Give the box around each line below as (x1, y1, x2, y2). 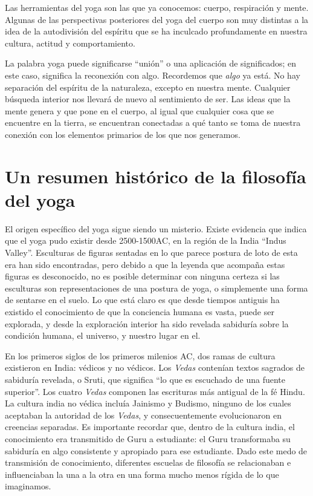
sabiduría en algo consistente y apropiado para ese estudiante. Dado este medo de (5, 444, 308, 457)
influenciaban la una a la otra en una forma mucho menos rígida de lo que (5, 468, 279, 480)
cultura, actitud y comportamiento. (5, 36, 135, 49)
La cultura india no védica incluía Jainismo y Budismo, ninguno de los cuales (5, 397, 291, 410)
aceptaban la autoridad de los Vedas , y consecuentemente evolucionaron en (5, 408, 282, 421)
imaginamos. (5, 480, 51, 492)
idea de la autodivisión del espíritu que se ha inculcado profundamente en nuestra (5, 25, 308, 38)
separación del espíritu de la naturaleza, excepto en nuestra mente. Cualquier (5, 80, 291, 93)
